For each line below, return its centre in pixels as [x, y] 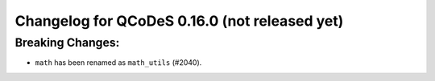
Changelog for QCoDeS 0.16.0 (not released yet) [179, 21]
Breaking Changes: [67, 43]
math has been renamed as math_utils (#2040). [118, 63]
